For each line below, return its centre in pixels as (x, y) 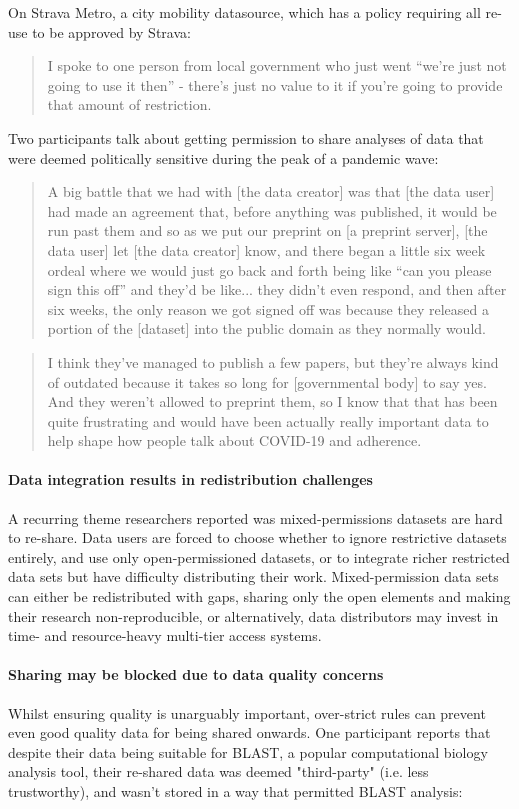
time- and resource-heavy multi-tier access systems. (165, 635)
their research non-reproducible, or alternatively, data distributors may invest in (253, 615)
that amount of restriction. (129, 104)
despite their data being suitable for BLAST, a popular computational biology (248, 751)
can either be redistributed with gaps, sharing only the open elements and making (259, 596)
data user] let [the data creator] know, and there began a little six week (266, 249)
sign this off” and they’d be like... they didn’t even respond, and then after (277, 289)
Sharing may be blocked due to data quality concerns (196, 674)
